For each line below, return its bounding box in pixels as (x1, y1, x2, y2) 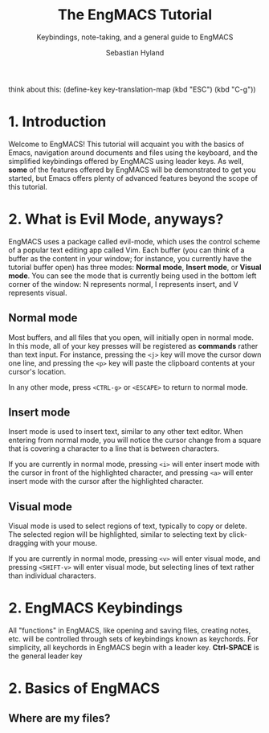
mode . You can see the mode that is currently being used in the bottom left (8, 271, 257, 281)
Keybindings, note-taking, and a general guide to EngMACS (36, 32, 234, 42)
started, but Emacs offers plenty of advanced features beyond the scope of (8, 173, 259, 182)
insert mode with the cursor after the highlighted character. (8, 477, 204, 486)
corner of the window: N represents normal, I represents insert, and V (8, 279, 238, 289)
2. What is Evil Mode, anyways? (8, 211, 224, 228)
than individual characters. (8, 571, 96, 580)
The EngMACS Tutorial (57, 6, 213, 24)
